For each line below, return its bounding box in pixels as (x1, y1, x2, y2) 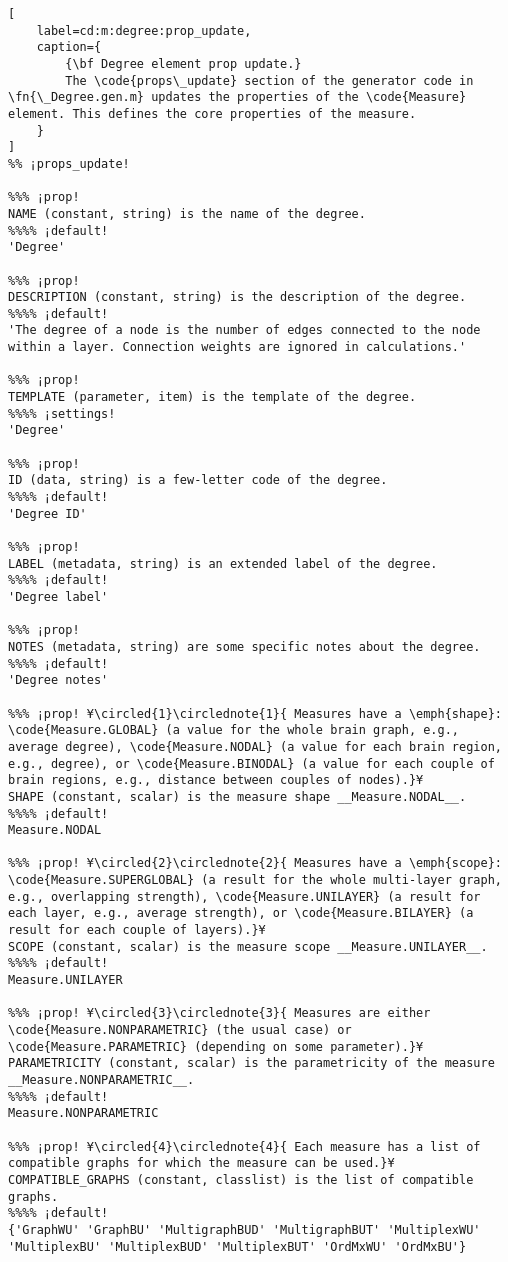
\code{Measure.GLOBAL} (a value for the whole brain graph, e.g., (8, 723, 460, 738)
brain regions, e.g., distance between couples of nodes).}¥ (8, 773, 424, 788)
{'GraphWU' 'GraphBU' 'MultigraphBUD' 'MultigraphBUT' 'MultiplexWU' (8, 1222, 481, 1237)
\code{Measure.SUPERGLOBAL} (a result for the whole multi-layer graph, (8, 873, 502, 888)
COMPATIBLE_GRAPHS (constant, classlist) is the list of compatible (8, 1172, 474, 1187)
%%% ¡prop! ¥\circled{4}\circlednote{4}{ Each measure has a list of (8, 1139, 481, 1154)
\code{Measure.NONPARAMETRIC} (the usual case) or (8, 1023, 352, 1038)
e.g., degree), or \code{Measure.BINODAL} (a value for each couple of (8, 756, 495, 771)
